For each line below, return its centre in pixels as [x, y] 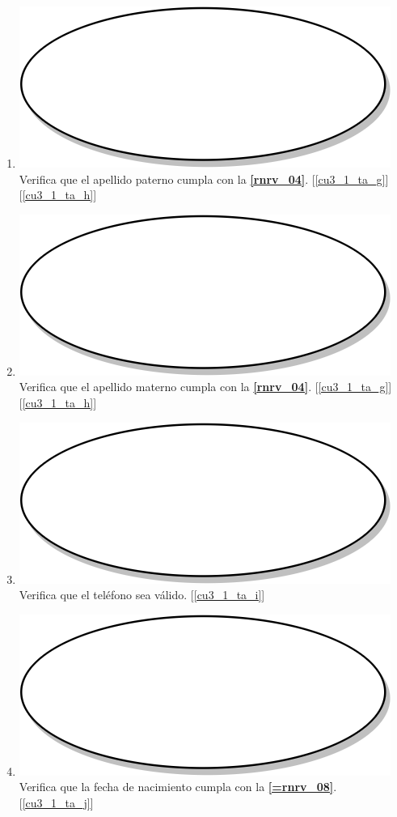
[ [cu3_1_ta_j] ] [56, 802]
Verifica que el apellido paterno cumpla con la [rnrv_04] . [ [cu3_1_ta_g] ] [204, 179]
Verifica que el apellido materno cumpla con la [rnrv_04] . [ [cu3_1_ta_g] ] [205, 387]
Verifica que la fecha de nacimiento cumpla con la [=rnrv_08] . [178, 787]
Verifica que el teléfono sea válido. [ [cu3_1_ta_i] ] [142, 595]
